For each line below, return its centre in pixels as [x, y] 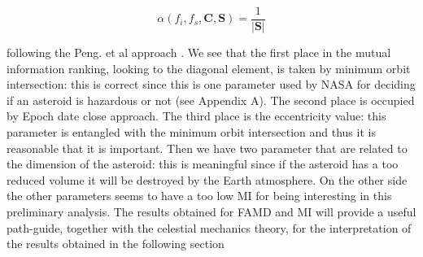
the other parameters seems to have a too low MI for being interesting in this [199, 196]
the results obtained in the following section [116, 244]
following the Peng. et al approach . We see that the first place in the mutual [199, 52]
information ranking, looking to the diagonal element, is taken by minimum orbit [209, 68]
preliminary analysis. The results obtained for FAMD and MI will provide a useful [211, 211]
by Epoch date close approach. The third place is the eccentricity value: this [196, 116]
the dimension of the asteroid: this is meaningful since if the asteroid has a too [203, 164]
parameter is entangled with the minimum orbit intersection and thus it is [191, 132]
